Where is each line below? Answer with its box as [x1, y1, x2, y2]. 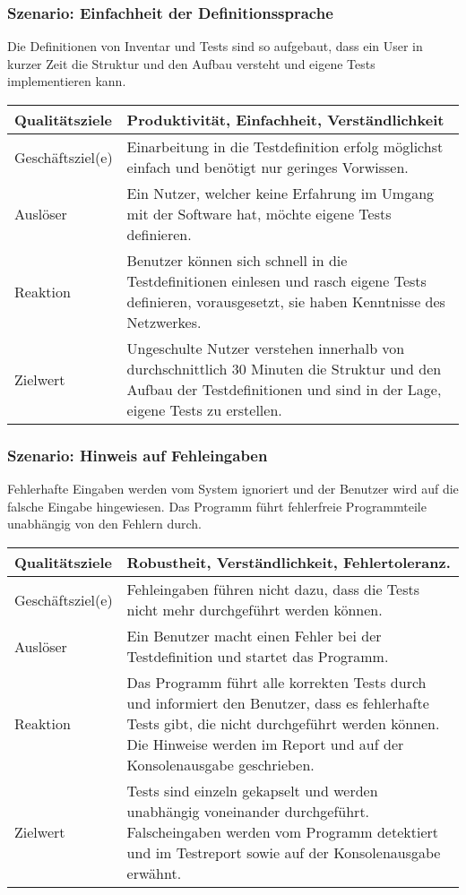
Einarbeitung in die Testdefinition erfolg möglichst [126, 136, 444, 157]
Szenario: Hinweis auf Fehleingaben [7, 443, 268, 466]
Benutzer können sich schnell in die [126, 250, 348, 271]
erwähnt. [126, 863, 182, 883]
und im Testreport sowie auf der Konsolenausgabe [126, 842, 441, 863]
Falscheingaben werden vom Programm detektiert [126, 822, 438, 842]
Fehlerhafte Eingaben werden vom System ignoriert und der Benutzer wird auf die [7, 479, 459, 498]
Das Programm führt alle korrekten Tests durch [126, 672, 427, 693]
